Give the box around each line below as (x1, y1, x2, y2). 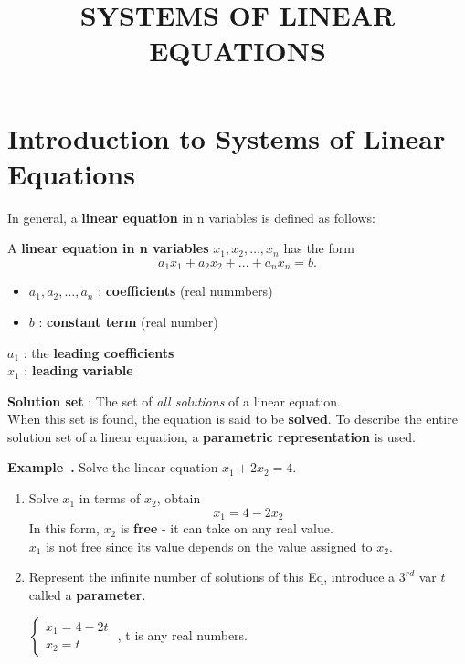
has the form (283, 238, 354, 258)
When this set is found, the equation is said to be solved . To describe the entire (7, 409, 458, 428)
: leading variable (24, 361, 133, 380)
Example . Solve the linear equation (7, 458, 218, 477)
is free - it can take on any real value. (120, 519, 333, 538)
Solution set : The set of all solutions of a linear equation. (7, 391, 341, 410)
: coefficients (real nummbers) (98, 281, 273, 300)
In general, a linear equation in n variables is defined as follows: (7, 207, 375, 227)
